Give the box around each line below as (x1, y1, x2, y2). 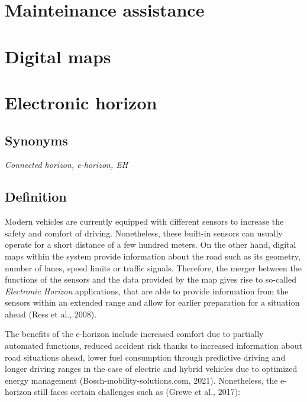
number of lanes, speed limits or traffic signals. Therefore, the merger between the (5, 261, 302, 274)
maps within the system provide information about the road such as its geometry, (5, 249, 300, 262)
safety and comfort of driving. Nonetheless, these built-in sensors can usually (5, 226, 283, 239)
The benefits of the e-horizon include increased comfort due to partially (5, 328, 264, 340)
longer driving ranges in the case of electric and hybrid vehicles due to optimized (5, 362, 298, 375)
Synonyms (5, 131, 68, 149)
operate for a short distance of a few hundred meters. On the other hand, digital (5, 238, 296, 251)
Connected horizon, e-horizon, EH (5, 158, 128, 171)
